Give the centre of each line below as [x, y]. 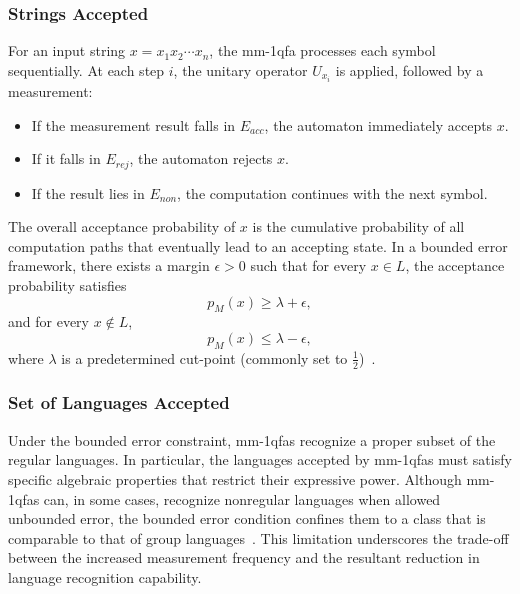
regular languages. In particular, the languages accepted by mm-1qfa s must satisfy [260, 459]
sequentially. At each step [86, 69]
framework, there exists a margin [109, 265]
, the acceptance [455, 265]
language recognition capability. [105, 576]
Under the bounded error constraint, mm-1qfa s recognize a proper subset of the [252, 439]
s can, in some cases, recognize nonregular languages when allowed [237, 498]
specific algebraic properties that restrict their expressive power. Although [235, 478]
